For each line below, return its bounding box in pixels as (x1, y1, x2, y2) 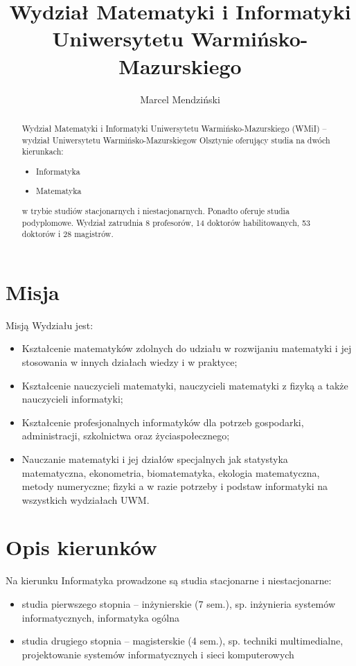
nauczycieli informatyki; (21, 392, 123, 406)
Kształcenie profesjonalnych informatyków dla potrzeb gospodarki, (21, 414, 304, 429)
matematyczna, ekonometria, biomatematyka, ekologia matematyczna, (21, 465, 320, 480)
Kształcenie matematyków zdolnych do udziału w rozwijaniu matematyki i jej (21, 341, 352, 356)
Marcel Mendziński (140, 91, 220, 106)
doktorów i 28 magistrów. (21, 228, 114, 240)
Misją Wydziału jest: (6, 317, 94, 332)
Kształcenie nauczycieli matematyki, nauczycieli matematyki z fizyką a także (21, 378, 348, 392)
